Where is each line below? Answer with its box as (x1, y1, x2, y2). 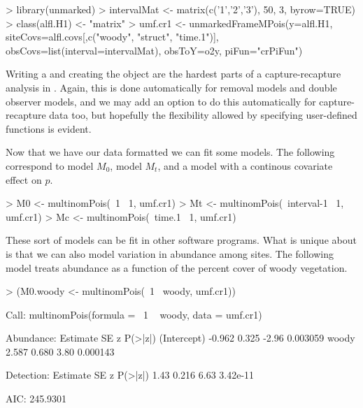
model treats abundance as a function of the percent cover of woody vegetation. (6, 260, 348, 275)
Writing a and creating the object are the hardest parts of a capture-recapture (6, 66, 341, 81)
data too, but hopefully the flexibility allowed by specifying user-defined (49, 108, 357, 122)
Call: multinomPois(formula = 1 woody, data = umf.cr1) (6, 307, 262, 321)
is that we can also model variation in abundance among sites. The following (6, 246, 334, 261)
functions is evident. (6, 121, 92, 136)
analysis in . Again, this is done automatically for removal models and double (6, 80, 337, 94)
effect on (6, 172, 42, 187)
